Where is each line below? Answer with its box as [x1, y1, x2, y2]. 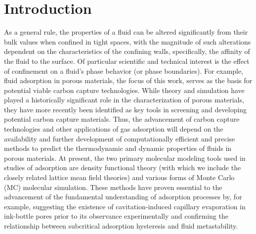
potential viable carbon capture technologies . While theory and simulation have [4, 85, 245, 95]
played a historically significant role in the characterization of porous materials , [4, 94, 244, 105]
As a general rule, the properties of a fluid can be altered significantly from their [4, 27, 248, 37]
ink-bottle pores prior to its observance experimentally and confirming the [4, 211, 228, 221]
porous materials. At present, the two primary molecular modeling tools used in [4, 152, 246, 163]
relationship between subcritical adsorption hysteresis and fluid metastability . [4, 221, 238, 231]
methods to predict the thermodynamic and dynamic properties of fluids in [4, 143, 232, 153]
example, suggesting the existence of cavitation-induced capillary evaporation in [4, 201, 246, 211]
